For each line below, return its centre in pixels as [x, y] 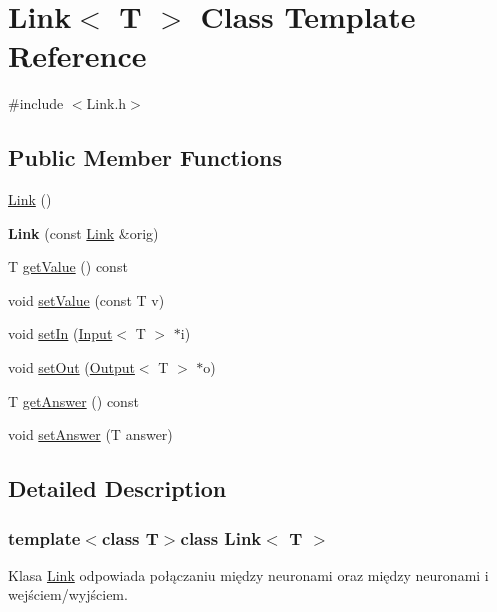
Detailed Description [117, 488]
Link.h [106, 103]
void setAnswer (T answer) [90, 434]
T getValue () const [68, 266]
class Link [221, 537]
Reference [77, 55]
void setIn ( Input [60, 333]
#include [36, 103]
